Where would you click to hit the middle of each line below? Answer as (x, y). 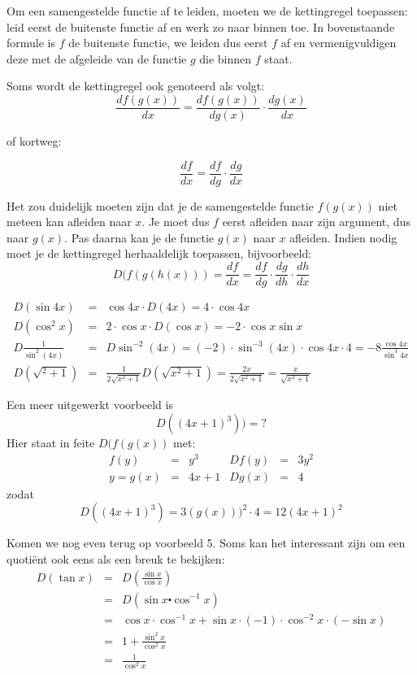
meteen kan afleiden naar (69, 222)
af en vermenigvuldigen (339, 43)
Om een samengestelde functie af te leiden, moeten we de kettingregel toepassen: (207, 11)
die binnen (226, 58)
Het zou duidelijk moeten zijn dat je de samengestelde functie (160, 205)
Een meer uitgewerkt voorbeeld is (90, 405)
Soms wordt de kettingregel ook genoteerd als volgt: (136, 86)
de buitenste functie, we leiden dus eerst (168, 43)
